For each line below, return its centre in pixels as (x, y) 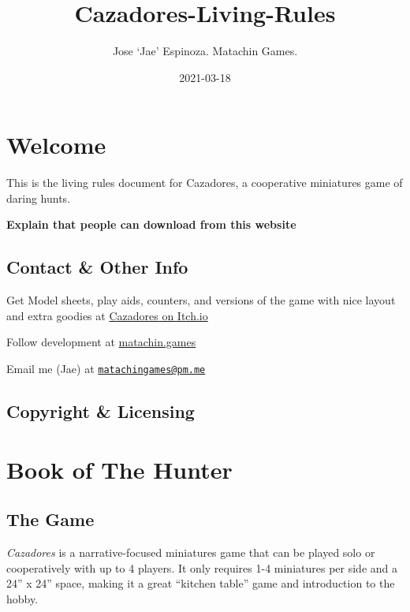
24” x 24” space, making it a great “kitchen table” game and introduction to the (201, 583)
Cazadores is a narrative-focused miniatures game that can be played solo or (191, 552)
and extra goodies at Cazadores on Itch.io (107, 315)
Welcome (56, 145)
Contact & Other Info (97, 267)
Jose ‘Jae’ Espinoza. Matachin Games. (205, 51)
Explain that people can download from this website (151, 224)
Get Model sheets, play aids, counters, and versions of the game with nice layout (201, 300)
